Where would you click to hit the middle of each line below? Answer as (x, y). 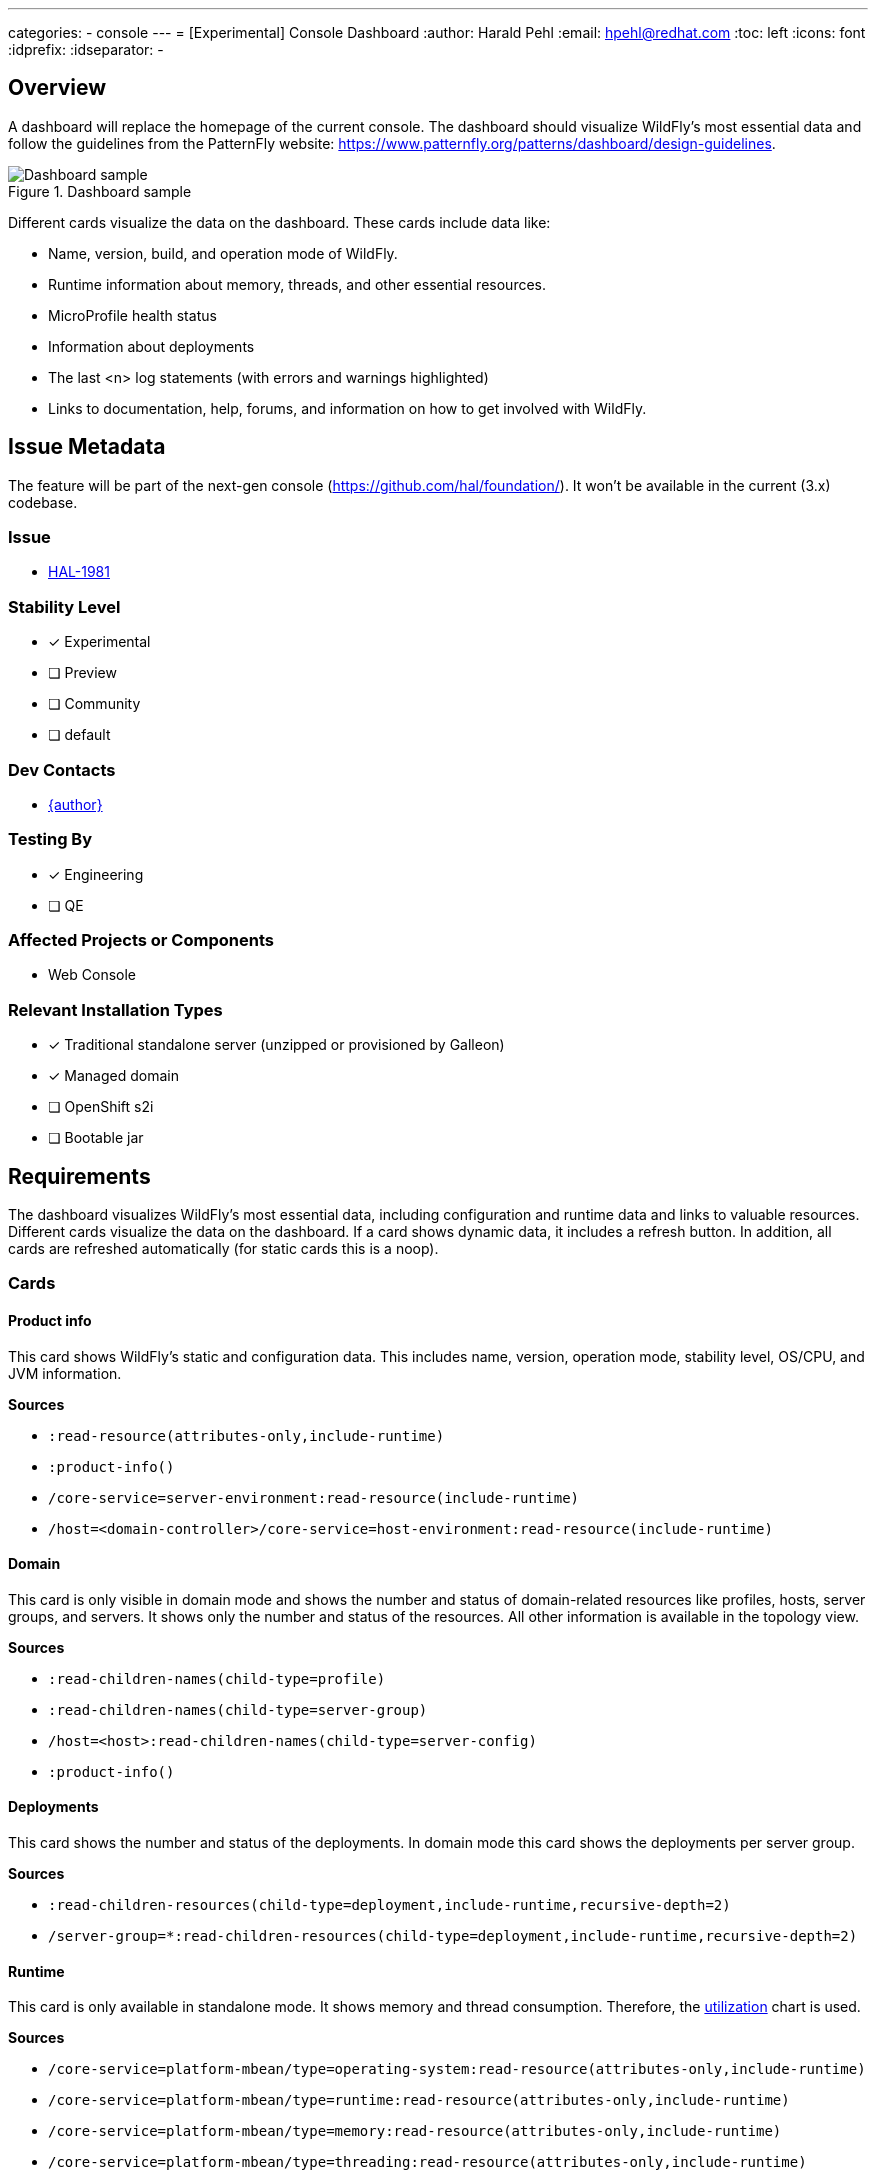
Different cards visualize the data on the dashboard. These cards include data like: (279, 222)
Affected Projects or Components (141, 940)
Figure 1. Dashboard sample (100, 191)
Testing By (50, 839)
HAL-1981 (79, 572)
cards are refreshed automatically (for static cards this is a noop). (223, 1249)
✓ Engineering (96, 874)
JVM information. (65, 1373)
